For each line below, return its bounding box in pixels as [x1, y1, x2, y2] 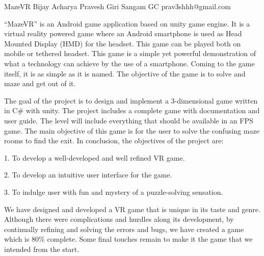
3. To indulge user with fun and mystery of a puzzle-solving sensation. [4, 186, 223, 197]
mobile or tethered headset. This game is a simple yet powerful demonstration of [4, 48, 256, 59]
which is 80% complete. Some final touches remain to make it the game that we [4, 234, 253, 244]
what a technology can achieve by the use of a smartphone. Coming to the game [4, 58, 255, 68]
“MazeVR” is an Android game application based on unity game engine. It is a [4, 18, 250, 29]
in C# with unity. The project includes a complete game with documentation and [4, 105, 260, 116]
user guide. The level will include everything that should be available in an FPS [4, 115, 253, 125]
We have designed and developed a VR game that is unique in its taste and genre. [4, 203, 260, 214]
